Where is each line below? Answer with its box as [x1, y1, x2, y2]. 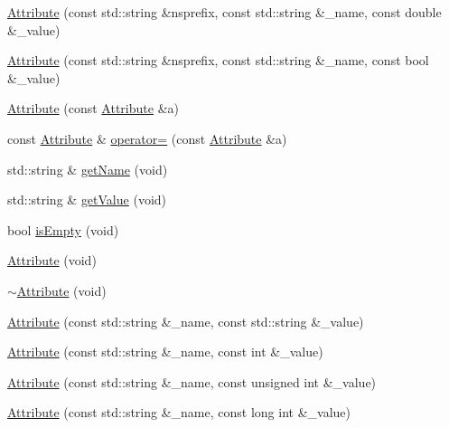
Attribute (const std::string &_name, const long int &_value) [7, 403, 351, 422]
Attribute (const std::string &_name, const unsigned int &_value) [7, 372, 377, 391]
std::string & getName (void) [7, 159, 168, 178]
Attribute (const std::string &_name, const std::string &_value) [7, 311, 364, 330]
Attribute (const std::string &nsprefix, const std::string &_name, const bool [7, 51, 429, 70]
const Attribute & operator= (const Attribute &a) [7, 128, 287, 147]
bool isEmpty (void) [7, 220, 119, 239]
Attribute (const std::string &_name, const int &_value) [7, 342, 323, 361]
